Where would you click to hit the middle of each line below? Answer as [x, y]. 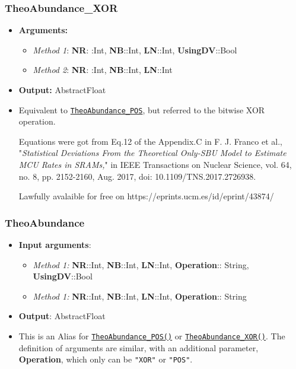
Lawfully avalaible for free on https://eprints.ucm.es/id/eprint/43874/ [146, 196]
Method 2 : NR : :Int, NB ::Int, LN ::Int [103, 70]
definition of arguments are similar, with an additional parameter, [139, 347]
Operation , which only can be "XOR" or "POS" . [106, 359]
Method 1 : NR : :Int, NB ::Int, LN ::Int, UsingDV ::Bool [135, 50]
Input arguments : [55, 245]
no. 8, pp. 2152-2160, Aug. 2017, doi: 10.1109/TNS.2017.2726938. [137, 176]
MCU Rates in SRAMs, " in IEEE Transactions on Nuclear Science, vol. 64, [155, 165]
